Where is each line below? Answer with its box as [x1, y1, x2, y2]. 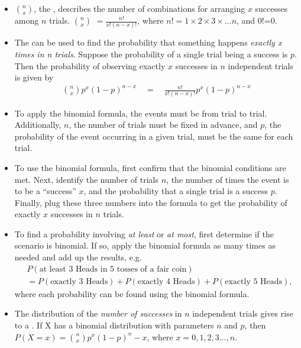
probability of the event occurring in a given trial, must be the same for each [14, 130, 293, 142]
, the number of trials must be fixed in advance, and [69, 118, 258, 131]
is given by [14, 71, 54, 83]
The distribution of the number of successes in [14, 307, 182, 320]
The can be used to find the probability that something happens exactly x [14, 36, 282, 49]
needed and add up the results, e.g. [14, 251, 142, 263]
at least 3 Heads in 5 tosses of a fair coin [39, 265, 187, 273]
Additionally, [14, 118, 62, 131]
